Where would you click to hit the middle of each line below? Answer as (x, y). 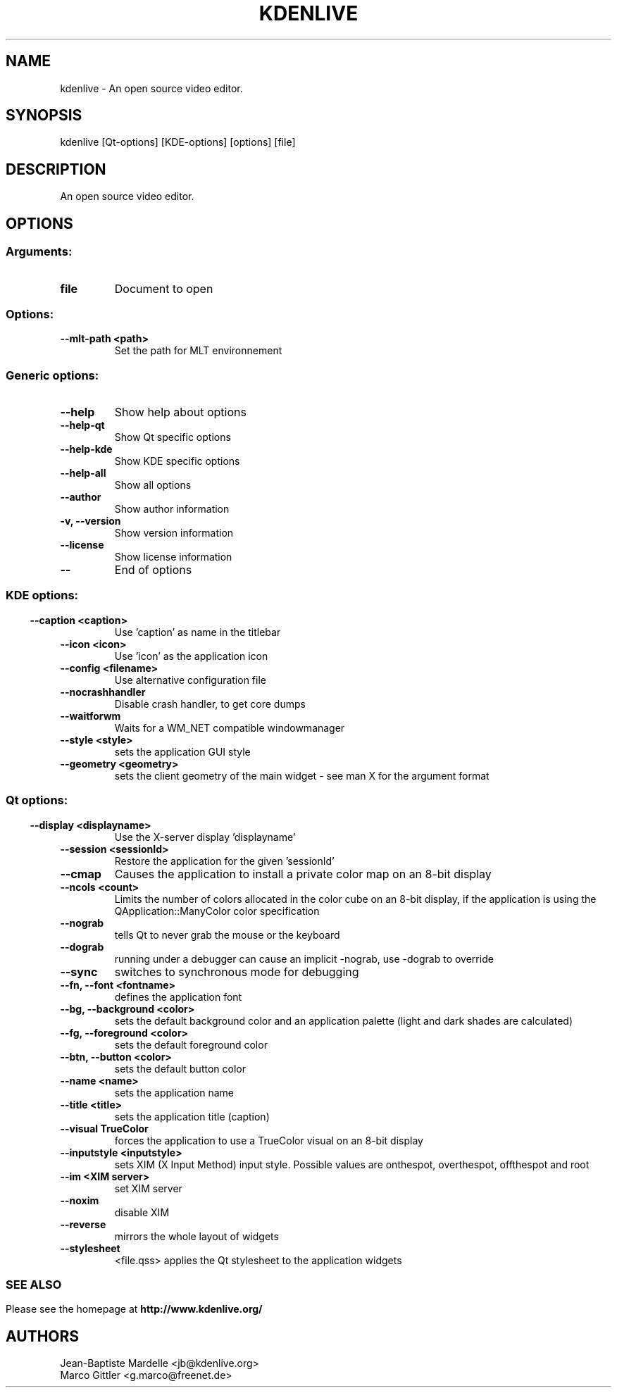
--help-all (83, 473)
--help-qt (82, 425)
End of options (153, 570)
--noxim (80, 1200)
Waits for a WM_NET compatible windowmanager (230, 727)
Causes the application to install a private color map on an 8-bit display (303, 874)
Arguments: (39, 252)
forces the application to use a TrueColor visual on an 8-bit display (269, 1140)
